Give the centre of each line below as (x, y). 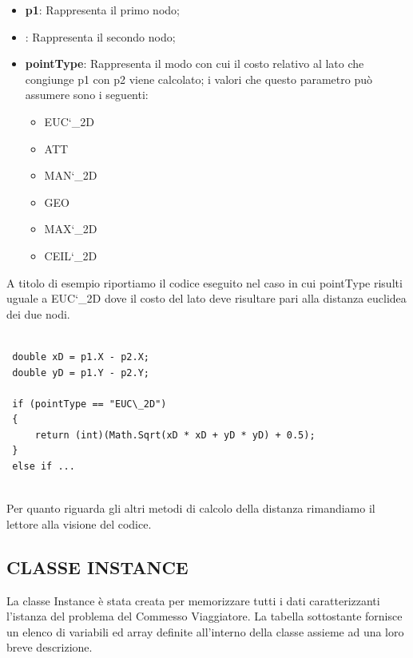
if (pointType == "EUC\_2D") (89, 404)
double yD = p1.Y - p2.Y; (81, 373)
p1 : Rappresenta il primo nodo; (102, 10)
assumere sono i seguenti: (87, 95)
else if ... (44, 467)
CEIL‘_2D (71, 255)
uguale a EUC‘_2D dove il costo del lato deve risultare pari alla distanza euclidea (206, 298)
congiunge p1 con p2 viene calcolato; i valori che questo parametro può (199, 79)
